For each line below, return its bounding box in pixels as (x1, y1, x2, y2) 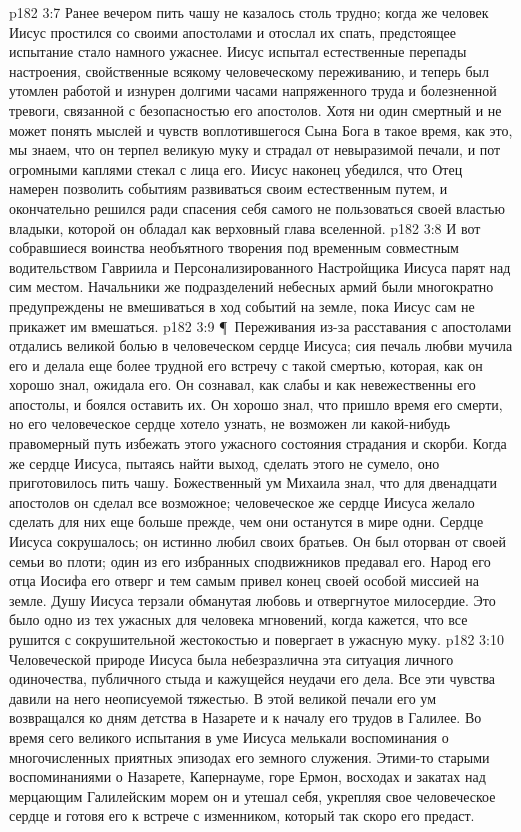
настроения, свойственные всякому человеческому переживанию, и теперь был (9, 60, 489, 81)
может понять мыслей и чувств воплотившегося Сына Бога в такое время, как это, (9, 119, 513, 140)
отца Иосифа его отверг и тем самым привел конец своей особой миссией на (9, 570, 479, 591)
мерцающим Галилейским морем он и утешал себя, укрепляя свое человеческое (9, 785, 496, 806)
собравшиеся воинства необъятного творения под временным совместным (9, 237, 459, 258)
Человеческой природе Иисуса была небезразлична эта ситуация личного (9, 648, 454, 669)
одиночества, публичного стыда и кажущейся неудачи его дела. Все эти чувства (9, 668, 496, 689)
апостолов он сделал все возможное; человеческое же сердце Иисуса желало (9, 491, 475, 512)
